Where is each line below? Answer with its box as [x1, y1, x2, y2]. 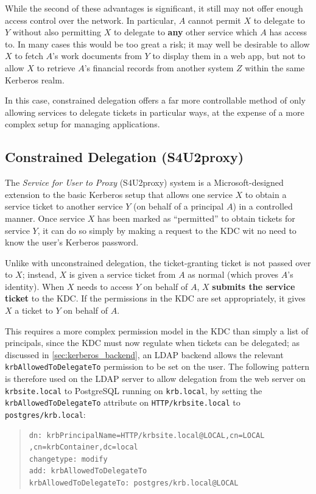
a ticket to [15, 304, 53, 317]
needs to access [77, 280, 133, 292]
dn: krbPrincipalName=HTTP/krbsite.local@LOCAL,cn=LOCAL [29, 431, 265, 440]
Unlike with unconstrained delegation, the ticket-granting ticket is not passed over [5, 256, 311, 269]
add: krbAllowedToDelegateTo [29, 467, 147, 476]
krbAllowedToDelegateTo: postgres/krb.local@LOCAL [29, 479, 239, 488]
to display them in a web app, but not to [152, 49, 306, 62]
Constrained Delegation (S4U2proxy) [5, 147, 244, 166]
